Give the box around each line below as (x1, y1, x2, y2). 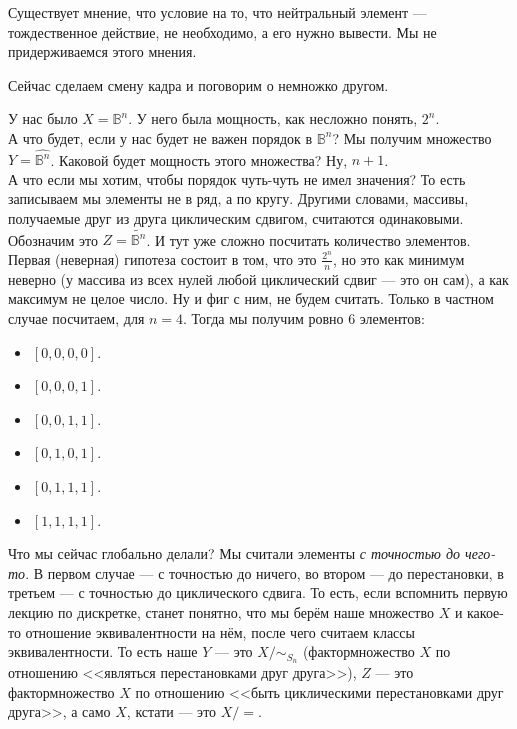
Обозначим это (8, 229, 98, 250)
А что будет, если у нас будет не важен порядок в (8, 127, 313, 148)
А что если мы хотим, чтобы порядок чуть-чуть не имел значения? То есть (8, 168, 466, 189)
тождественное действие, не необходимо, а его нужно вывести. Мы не (8, 21, 437, 42)
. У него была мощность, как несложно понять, (128, 108, 418, 129)
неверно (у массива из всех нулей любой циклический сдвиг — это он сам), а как (8, 268, 509, 289)
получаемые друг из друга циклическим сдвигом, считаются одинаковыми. (8, 208, 464, 229)
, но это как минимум (332, 248, 465, 269)
